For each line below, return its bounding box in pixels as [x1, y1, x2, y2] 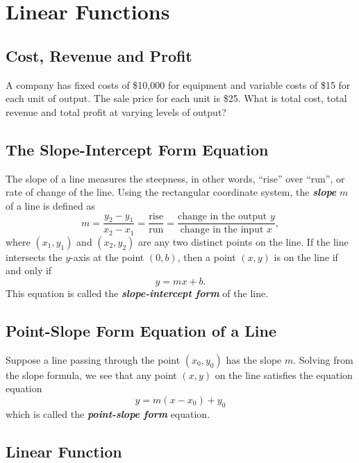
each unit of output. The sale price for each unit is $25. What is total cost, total [6, 91, 347, 106]
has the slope [226, 352, 282, 367]
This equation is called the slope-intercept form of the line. [6, 286, 269, 301]
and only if [6, 263, 52, 278]
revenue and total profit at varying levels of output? [6, 104, 226, 119]
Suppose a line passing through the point [6, 352, 181, 367]
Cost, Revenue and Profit [6, 44, 192, 66]
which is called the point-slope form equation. [6, 406, 210, 421]
